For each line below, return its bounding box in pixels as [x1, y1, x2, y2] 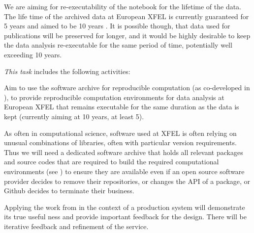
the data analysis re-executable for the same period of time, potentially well [4, 40, 232, 50]
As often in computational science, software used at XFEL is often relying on [4, 128, 237, 138]
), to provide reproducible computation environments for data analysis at [4, 92, 224, 102]
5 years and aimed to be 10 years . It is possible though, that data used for [4, 21, 230, 31]
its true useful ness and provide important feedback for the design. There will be [4, 211, 247, 222]
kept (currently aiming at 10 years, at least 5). [4, 111, 144, 121]
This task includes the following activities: [4, 66, 130, 76]
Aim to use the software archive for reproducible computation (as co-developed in [4, 82, 250, 93]
